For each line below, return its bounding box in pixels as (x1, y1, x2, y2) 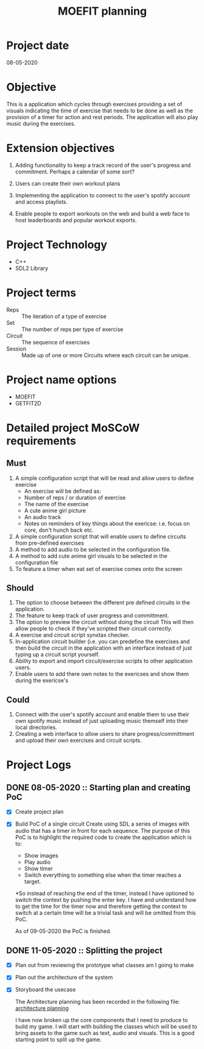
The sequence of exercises (21, 338, 90, 346)
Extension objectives (6, 142, 115, 155)
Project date (6, 38, 69, 53)
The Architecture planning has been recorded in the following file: (15, 998, 180, 1006)
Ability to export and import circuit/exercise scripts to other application (15, 658, 193, 665)
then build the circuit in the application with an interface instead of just (15, 644, 192, 652)
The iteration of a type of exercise (21, 313, 107, 320)
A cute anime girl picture (24, 507, 86, 514)
